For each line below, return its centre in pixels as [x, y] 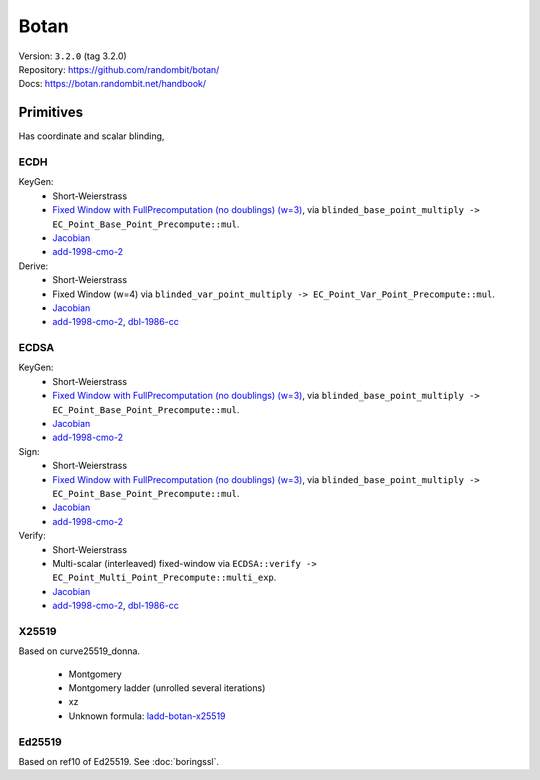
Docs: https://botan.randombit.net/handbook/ [112, 84]
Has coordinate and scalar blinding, [91, 136]
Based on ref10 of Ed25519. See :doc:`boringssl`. [119, 761]
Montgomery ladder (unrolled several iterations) [167, 687]
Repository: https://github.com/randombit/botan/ [119, 69]
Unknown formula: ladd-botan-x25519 [147, 716]
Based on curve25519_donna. [79, 651]
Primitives [51, 112]
